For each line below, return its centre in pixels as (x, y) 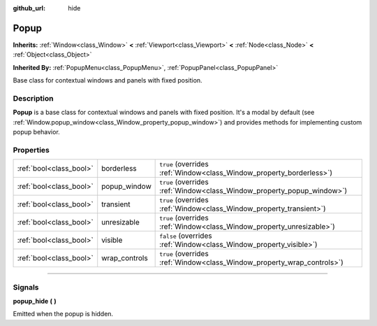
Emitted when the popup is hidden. (63, 314)
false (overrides (186, 236)
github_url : (29, 8)
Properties (31, 150)
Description (33, 98)
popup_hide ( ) (35, 301)
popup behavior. (37, 132)
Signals (26, 287)
